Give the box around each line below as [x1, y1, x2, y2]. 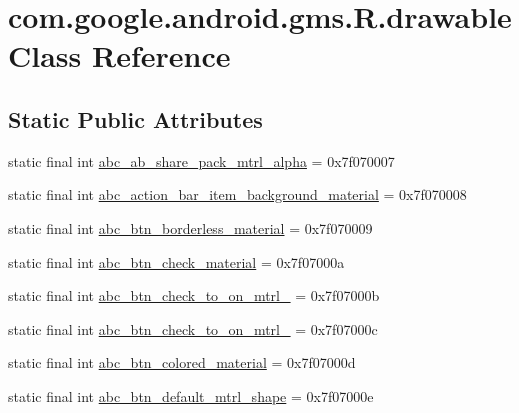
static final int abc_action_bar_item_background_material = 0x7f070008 [8, 184, 467, 205]
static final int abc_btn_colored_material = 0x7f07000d [8, 352, 356, 373]
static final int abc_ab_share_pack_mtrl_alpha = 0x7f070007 [8, 150, 395, 171]
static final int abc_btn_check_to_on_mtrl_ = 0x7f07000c [8, 318, 378, 339]
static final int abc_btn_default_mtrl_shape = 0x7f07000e [8, 385, 374, 406]
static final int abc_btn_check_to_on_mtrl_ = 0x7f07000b [8, 285, 380, 306]
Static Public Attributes [8, 103, 263, 134]
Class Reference [8, 35, 231, 76]
